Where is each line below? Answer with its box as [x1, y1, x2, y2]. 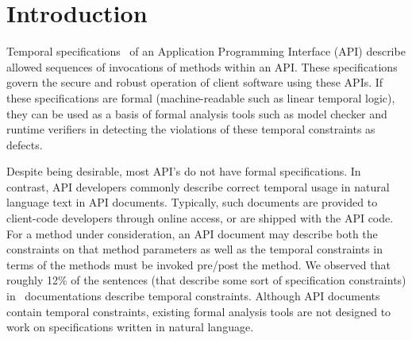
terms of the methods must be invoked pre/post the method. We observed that [6, 256, 391, 272]
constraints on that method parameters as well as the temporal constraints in [6, 241, 383, 257]
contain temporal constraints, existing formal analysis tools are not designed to [6, 303, 391, 319]
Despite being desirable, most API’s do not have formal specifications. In [6, 163, 361, 180]
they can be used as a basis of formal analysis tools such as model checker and [6, 105, 387, 122]
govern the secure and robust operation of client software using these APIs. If [6, 74, 383, 91]
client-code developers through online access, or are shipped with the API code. [6, 210, 394, 226]
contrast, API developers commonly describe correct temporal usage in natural [6, 178, 390, 195]
